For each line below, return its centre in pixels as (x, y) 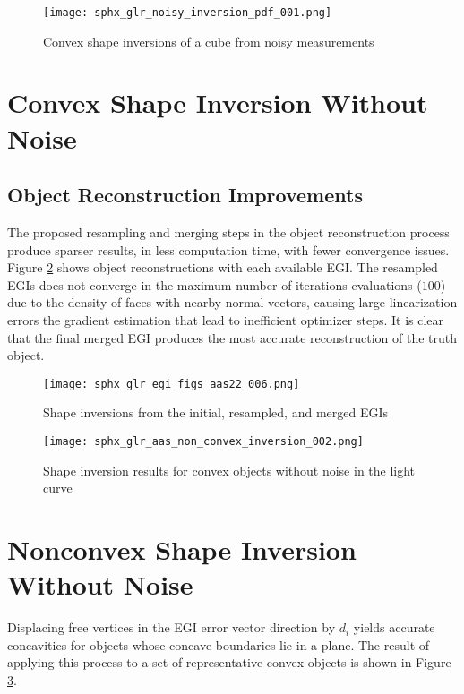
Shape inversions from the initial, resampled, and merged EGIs (215, 412)
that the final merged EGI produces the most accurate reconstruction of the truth (232, 337)
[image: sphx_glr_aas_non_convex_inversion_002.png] (203, 442)
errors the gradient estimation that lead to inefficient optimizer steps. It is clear (226, 319)
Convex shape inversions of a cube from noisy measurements (209, 41)
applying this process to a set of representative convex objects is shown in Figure (229, 662)
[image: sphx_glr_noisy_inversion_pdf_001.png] (188, 13)
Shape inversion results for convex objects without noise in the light (229, 470)
